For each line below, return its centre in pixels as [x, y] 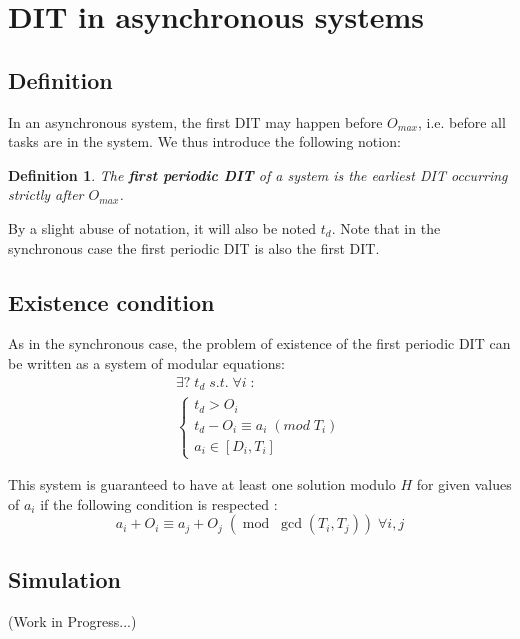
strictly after [46, 194]
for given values [464, 484]
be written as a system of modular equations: [146, 362]
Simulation [65, 578]
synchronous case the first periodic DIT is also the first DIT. [194, 247]
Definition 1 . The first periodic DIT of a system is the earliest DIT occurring [258, 174]
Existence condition [111, 301]
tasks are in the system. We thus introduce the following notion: [204, 141]
